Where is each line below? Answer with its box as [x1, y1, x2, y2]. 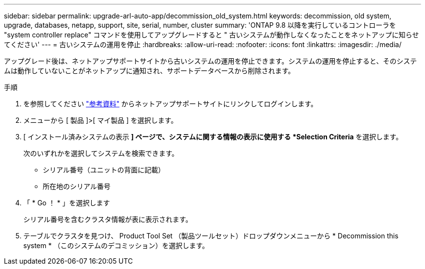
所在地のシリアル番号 [43, 182, 111, 190]
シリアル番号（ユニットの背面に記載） [43, 166, 165, 174]
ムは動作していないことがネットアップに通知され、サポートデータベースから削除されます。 [4, 67, 295, 75]
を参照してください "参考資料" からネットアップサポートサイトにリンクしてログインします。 [23, 100, 318, 108]
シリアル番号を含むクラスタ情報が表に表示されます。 [23, 215, 193, 223]
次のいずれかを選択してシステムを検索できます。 [23, 149, 179, 157]
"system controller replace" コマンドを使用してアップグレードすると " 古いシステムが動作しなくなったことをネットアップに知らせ [4, 31, 419, 39]
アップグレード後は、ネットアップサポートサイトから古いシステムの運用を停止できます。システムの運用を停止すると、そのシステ [4, 57, 417, 65]
